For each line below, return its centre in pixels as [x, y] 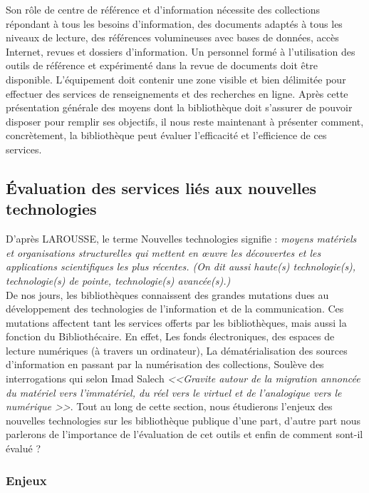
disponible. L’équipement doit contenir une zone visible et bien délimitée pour [176, 79]
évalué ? [23, 448]
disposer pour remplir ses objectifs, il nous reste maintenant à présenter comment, [185, 121]
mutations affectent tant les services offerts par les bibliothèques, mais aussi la [176, 322]
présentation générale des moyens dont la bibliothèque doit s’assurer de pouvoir [179, 107]
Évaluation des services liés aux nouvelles [161, 187]
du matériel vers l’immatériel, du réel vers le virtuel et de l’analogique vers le [174, 392]
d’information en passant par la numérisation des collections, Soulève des [165, 364]
